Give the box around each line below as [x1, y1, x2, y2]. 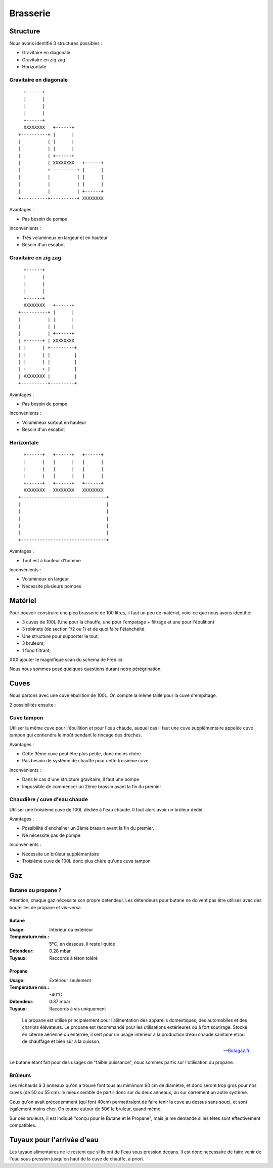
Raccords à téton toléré [49, 955, 98, 961]
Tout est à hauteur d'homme [22, 557, 81, 563]
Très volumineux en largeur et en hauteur [22, 235, 108, 241]
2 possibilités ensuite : [9, 702, 56, 708]
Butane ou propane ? [9, 886, 62, 893]
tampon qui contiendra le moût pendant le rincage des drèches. [9, 732, 142, 738]
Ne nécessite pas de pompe [22, 832, 81, 838]
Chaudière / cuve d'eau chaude [9, 796, 88, 803]
